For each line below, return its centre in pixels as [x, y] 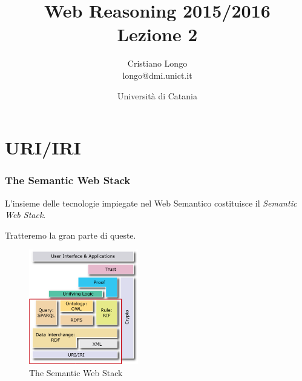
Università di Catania [157, 95]
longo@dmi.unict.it [157, 75]
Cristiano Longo [157, 63]
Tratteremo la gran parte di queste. [71, 235]
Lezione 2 [157, 34]
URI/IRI [43, 147]
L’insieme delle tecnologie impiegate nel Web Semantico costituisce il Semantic [151, 203]
